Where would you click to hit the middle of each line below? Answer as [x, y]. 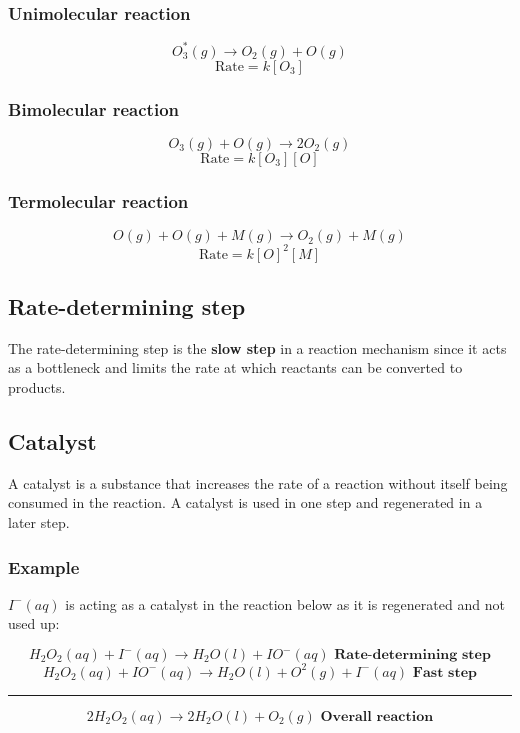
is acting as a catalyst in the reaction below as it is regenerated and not [285, 603]
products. [37, 387]
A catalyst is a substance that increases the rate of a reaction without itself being [258, 482]
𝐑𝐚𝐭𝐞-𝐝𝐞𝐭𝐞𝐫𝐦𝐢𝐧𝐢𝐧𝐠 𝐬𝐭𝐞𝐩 [412, 655]
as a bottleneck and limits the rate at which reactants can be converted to [235, 367]
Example [44, 566]
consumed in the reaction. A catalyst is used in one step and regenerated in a [245, 502]
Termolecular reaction [98, 200]
